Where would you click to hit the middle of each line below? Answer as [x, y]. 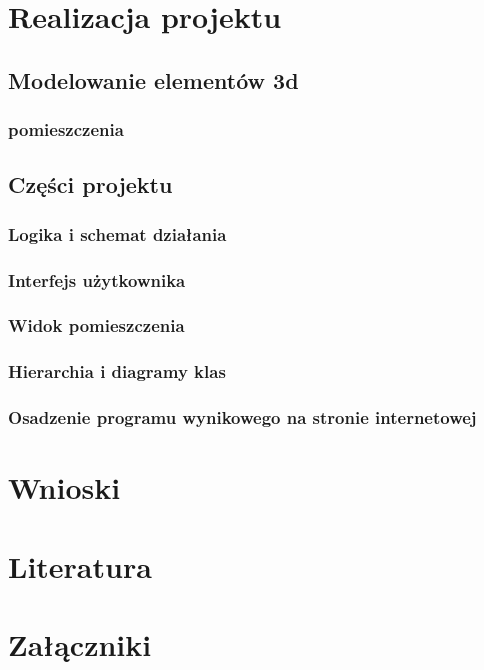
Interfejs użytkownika [97, 279]
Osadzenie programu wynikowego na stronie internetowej [242, 417]
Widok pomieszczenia [96, 325]
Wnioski [64, 487]
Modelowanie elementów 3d [153, 79]
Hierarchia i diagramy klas [117, 371]
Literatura [80, 565]
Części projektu [90, 184]
